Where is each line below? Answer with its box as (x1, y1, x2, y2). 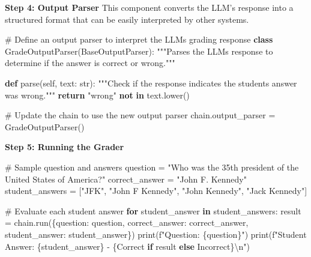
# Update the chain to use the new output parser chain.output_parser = (5, 109, 276, 121)
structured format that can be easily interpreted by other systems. (5, 13, 249, 25)
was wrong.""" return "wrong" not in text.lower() (5, 88, 190, 101)
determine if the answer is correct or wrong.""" (5, 56, 175, 69)
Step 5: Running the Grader (5, 141, 124, 153)
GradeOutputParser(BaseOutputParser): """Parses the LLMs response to (5, 44, 273, 57)
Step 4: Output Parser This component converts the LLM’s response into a (5, 1, 294, 13)
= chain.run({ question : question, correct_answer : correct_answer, (5, 216, 249, 229)
